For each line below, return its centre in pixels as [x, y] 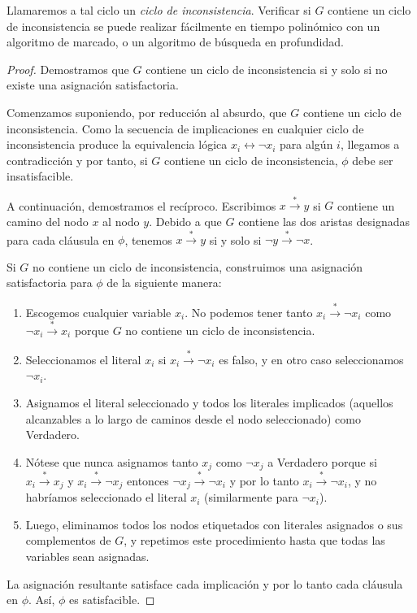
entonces [148, 480]
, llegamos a [370, 144]
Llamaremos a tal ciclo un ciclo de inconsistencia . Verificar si [159, 10]
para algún [306, 144]
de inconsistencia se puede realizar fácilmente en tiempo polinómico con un [193, 26]
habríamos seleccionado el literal [106, 497]
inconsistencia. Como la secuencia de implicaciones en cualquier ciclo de [185, 128]
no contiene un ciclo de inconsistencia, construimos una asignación [198, 266]
